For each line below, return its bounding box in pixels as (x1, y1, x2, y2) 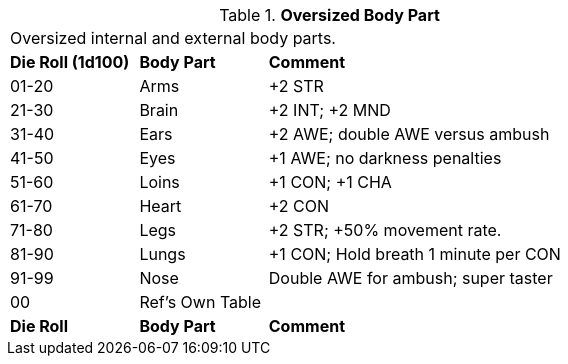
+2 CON (268, 196, 330, 216)
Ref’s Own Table (139, 292, 262, 312)
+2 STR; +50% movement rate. (268, 220, 502, 240)
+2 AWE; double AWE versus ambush (268, 124, 550, 144)
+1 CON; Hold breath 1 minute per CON (268, 244, 561, 264)
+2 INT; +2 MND (268, 100, 391, 120)
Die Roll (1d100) (10, 52, 130, 72)
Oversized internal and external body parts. (10, 28, 336, 48)
